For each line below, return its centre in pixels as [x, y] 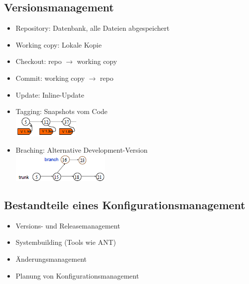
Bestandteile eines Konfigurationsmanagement [125, 204]
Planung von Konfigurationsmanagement [77, 275]
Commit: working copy [50, 78]
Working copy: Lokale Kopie [59, 44]
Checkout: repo [39, 61]
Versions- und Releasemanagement [68, 225]
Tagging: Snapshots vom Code [62, 111]
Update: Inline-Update [50, 94]
